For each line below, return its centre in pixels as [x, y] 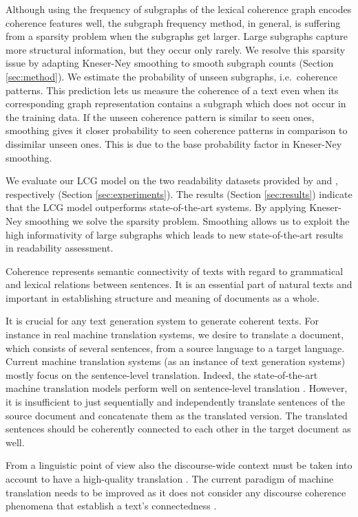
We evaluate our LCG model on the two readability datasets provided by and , [172, 180]
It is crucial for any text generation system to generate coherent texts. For [162, 321]
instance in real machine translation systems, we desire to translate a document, [175, 334]
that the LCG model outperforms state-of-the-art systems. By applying [156, 207]
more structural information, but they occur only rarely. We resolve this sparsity [176, 49]
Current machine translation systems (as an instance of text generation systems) [176, 361]
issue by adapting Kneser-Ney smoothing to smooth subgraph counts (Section [170, 63]
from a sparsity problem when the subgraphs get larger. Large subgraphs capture [177, 36]
